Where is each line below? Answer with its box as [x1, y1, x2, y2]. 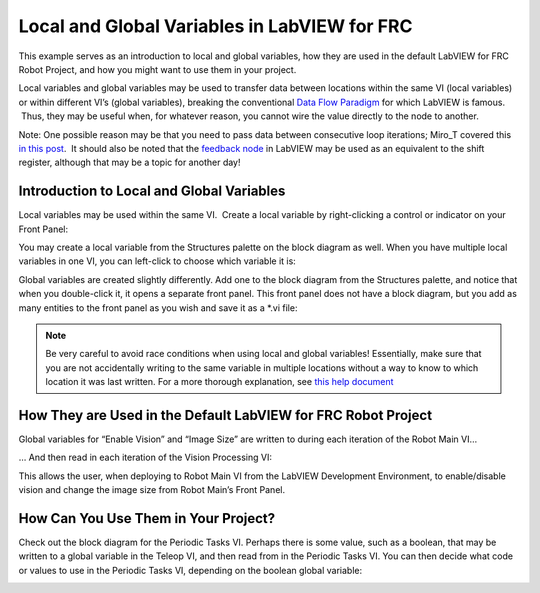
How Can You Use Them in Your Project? [18, 510, 276, 527]
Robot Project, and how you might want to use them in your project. [18, 63, 297, 75]
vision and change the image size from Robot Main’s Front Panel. [18, 484, 285, 496]
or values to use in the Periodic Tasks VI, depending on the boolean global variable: [18, 564, 363, 576]
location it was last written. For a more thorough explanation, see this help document [45, 376, 394, 388]
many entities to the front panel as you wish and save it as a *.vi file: [18, 301, 298, 314]
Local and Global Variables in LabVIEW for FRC [18, 15, 413, 37]
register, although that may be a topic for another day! [18, 156, 241, 169]
